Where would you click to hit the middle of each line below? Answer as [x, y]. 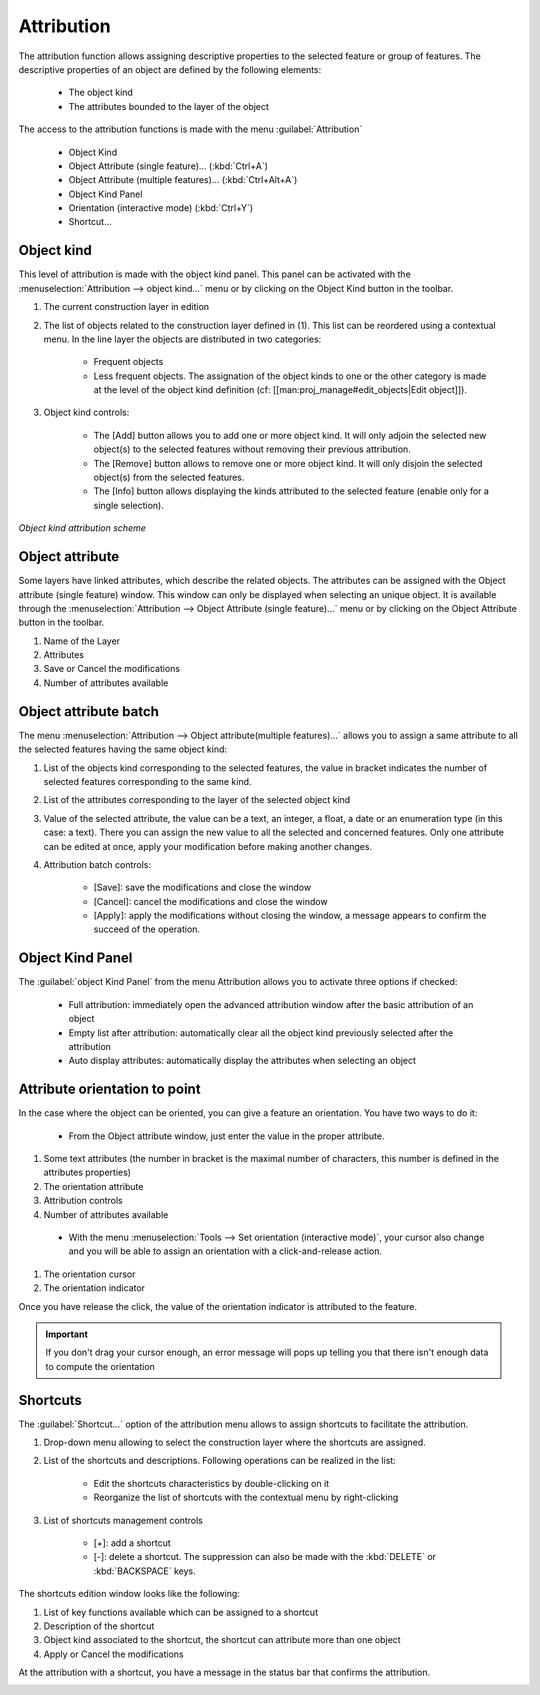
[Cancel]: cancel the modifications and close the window [211, 901]
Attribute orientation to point [109, 1089]
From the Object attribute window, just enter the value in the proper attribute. [226, 1136]
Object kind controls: [86, 412]
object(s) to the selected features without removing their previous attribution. [252, 449]
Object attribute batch [89, 711]
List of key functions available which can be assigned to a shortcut [181, 1612]
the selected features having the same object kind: [123, 749]
